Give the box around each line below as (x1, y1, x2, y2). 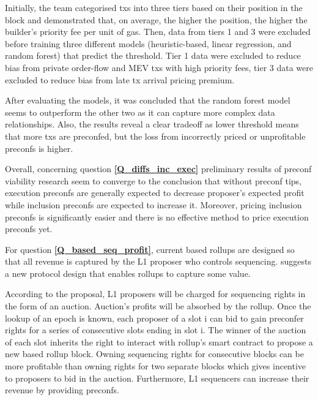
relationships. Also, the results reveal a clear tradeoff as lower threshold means (5, 118, 299, 130)
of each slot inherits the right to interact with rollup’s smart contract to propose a (5, 335, 313, 348)
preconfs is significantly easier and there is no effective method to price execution (5, 210, 309, 223)
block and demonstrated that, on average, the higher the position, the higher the (5, 13, 308, 26)
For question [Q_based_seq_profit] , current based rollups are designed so (5, 243, 295, 255)
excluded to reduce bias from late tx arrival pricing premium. (5, 73, 235, 86)
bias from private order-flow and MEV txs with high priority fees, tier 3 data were (5, 61, 313, 74)
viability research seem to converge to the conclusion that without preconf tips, (5, 174, 302, 187)
